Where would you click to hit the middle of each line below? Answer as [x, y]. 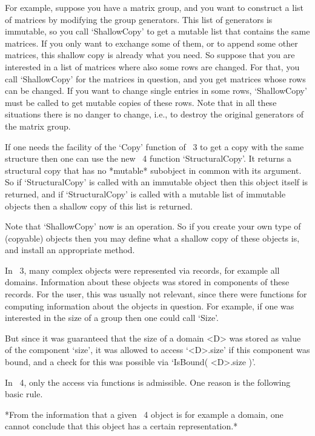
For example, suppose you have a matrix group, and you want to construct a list [154, 7]
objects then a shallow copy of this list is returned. [99, 206]
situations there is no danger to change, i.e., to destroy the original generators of [154, 114]
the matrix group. [38, 126]
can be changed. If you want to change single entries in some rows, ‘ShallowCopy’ [156, 91]
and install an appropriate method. [70, 250]
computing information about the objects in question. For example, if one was [150, 306]
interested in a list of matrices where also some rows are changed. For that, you [152, 66]
